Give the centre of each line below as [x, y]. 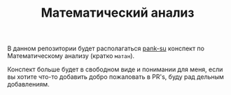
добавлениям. [29, 85]
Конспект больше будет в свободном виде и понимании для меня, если [115, 70]
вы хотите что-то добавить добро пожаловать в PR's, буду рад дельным [115, 77]
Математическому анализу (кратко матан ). [71, 56]
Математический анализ [118, 13]
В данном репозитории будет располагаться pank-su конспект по [106, 49]
